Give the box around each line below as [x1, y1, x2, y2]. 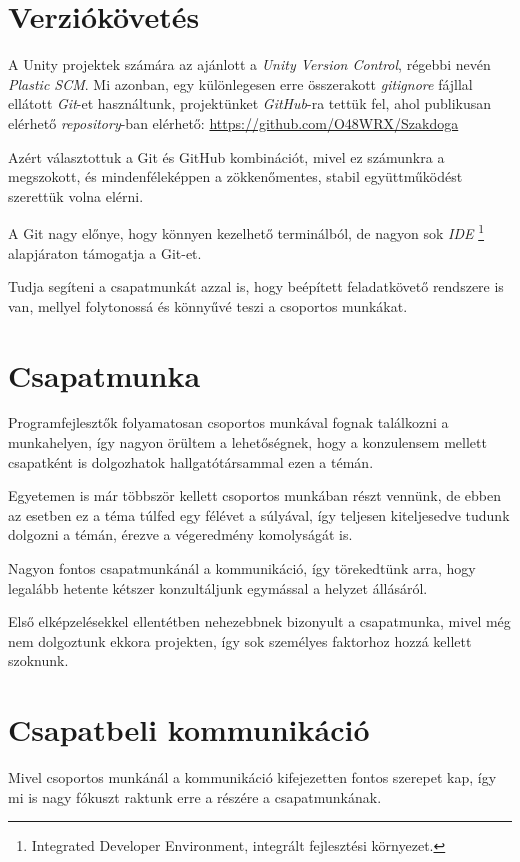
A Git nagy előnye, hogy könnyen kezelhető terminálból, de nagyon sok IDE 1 [8, 220, 485, 243]
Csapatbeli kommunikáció [8, 709, 370, 750]
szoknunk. [8, 650, 69, 671]
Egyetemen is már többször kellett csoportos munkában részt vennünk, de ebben [8, 485, 502, 506]
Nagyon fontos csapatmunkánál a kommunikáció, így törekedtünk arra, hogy [8, 558, 476, 578]
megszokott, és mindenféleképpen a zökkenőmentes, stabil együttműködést [8, 166, 463, 187]
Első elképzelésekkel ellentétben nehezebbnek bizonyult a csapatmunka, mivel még [8, 611, 511, 632]
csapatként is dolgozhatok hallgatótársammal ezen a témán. [8, 451, 374, 472]
